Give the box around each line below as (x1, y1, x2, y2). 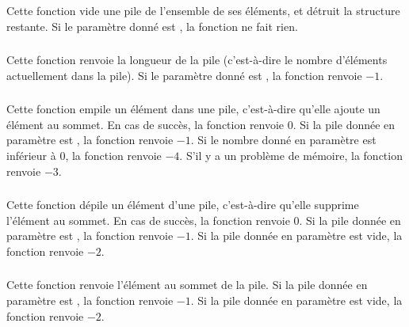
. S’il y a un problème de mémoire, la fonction (179, 146, 403, 163)
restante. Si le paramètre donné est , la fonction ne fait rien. (6, 17, 298, 34)
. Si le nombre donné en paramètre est (190, 131, 377, 148)
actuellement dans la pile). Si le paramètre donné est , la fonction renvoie (6, 67, 362, 83)
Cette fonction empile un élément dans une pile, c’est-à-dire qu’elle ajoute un (6, 101, 380, 117)
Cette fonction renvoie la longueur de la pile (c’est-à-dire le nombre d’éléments (6, 51, 388, 68)
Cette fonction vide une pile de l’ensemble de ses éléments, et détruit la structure (6, 2, 400, 18)
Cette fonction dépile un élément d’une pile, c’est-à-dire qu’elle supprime (6, 196, 359, 213)
